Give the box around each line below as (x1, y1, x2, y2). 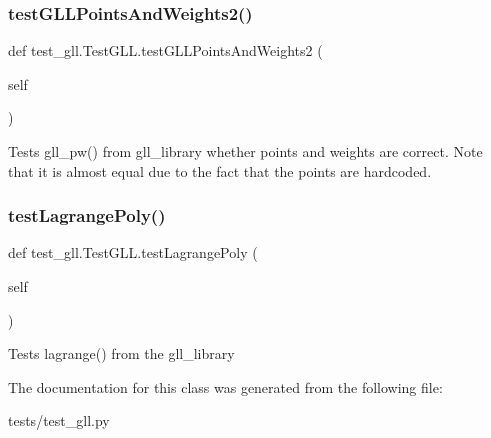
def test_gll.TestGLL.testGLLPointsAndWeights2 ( (8, 40, 323, 61)
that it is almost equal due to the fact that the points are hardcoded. (8, 160, 432, 181)
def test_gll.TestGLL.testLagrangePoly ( (8, 242, 258, 263)
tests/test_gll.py (8, 410, 110, 431)
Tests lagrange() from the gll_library (8, 343, 235, 364)
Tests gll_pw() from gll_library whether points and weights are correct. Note (8, 141, 483, 161)
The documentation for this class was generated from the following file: (8, 376, 443, 397)
